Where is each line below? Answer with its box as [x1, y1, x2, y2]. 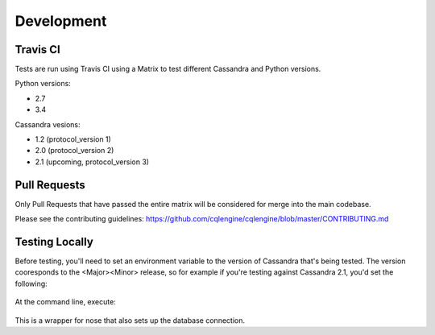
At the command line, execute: [14, 297, 116, 307]
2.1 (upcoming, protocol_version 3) [35, 157, 149, 167]
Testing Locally [14, 234, 94, 249]
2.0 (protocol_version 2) [35, 146, 114, 155]
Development [14, 12, 107, 30]
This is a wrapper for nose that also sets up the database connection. [14, 315, 246, 325]
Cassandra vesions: [14, 119, 81, 129]
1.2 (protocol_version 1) [35, 134, 112, 144]
